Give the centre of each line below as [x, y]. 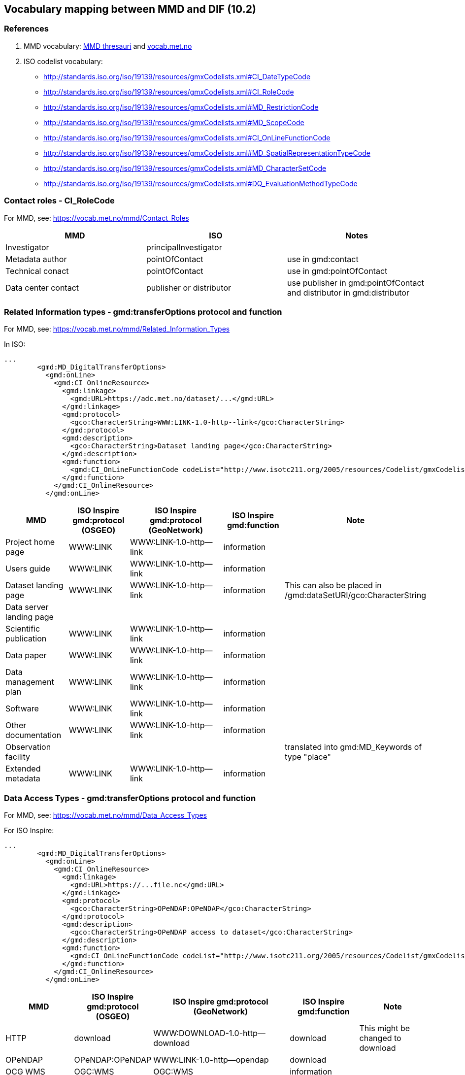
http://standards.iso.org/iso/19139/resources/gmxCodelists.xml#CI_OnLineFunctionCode [187, 137]
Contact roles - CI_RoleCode [59, 201]
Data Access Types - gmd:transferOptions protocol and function [130, 798]
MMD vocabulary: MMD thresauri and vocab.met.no [108, 46]
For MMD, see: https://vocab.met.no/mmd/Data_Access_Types [105, 815]
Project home [30, 542]
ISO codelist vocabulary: [63, 61]
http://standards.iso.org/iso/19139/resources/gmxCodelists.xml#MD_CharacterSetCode [185, 168]
